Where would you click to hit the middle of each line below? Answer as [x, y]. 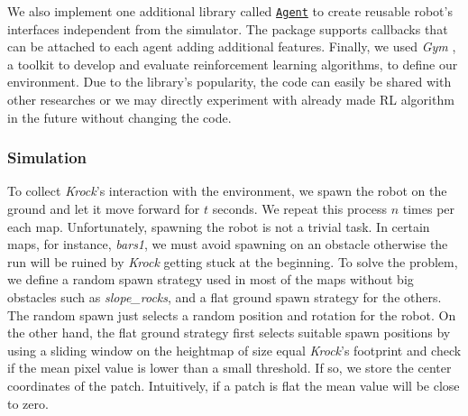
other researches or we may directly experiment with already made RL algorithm [231, 100]
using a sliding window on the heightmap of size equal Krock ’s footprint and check [234, 350]
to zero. [28, 403]
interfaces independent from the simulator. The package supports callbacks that [228, 28]
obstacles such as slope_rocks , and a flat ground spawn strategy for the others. [225, 297]
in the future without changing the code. [119, 117]
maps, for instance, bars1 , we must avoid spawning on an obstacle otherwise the [228, 244]
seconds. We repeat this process [300, 209]
